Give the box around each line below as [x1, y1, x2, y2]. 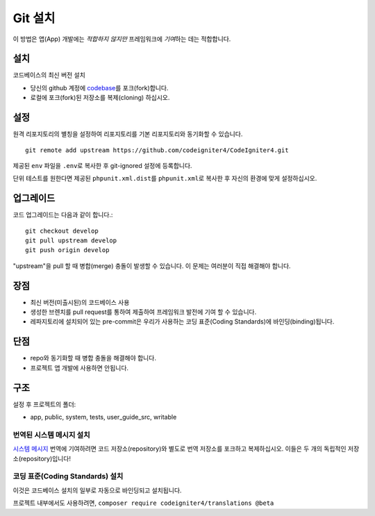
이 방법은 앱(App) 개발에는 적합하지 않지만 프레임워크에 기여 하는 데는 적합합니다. [12, 35, 231, 43]
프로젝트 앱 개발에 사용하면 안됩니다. [30, 363, 128, 372]
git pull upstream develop [25, 237, 117, 244]
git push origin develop [25, 247, 110, 254]
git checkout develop [25, 226, 99, 235]
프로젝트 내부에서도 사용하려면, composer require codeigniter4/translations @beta [12, 499, 274, 507]
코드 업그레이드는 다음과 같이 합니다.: [12, 210, 113, 219]
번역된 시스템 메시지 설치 [12, 430, 90, 440]
